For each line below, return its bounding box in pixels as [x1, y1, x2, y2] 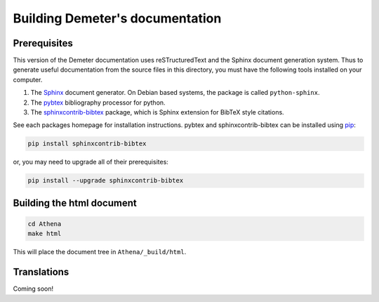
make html [27, 230, 62, 238]
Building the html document [13, 197, 137, 209]
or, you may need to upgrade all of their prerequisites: [13, 158, 168, 166]
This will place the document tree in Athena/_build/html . [13, 248, 187, 256]
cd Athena [27, 220, 62, 228]
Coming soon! [13, 284, 54, 293]
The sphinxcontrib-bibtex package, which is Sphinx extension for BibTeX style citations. [30, 108, 284, 117]
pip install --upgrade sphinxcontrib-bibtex [27, 176, 184, 185]
